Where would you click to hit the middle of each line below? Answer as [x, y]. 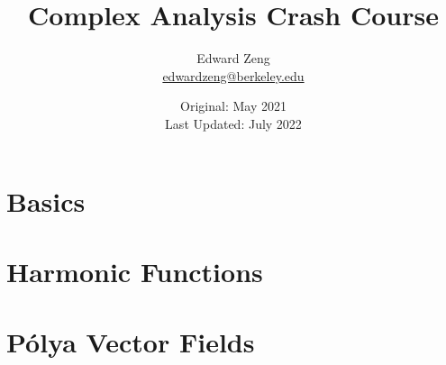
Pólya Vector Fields [131, 342]
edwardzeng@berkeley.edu [233, 75]
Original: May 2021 [233, 106]
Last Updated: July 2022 [233, 123]
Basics [46, 201]
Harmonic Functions [135, 271]
